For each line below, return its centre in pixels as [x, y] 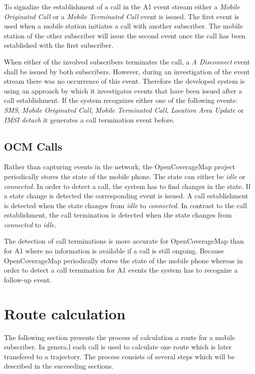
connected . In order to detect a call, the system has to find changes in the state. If [127, 186]
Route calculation [65, 313]
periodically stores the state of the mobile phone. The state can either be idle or [125, 176]
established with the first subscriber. [59, 45]
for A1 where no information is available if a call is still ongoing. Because [114, 251]
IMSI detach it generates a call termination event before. [89, 119]
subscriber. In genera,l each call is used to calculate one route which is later [118, 347]
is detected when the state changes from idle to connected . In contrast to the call [126, 205]
